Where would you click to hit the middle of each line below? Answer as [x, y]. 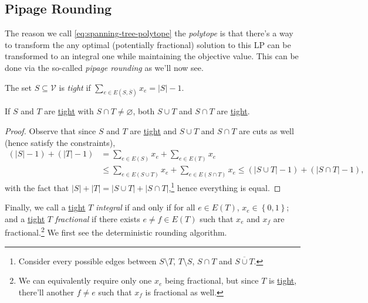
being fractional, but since [212, 280]
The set [18, 87]
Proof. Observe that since [50, 131]
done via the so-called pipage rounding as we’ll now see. [104, 67]
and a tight [25, 218]
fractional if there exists [97, 218]
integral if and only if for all [146, 207]
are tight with [69, 111]
